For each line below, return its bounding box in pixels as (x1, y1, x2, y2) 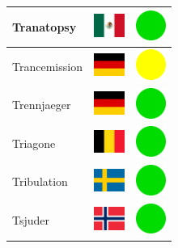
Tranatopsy (12, 18, 77, 35)
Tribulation (12, 173, 68, 190)
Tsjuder (12, 212, 50, 229)
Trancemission (12, 57, 83, 74)
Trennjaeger (12, 96, 71, 113)
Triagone (12, 134, 56, 151)
